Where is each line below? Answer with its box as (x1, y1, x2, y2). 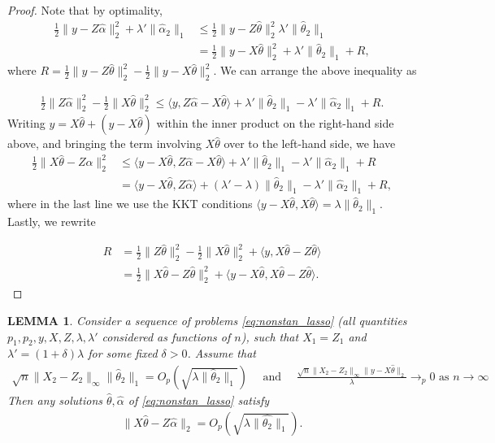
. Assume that (187, 345, 256, 362)
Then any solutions (7, 392, 103, 408)
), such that (241, 328, 299, 345)
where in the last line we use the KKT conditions (7, 195, 253, 212)
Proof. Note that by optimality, (7, 2, 163, 18)
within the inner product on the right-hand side (156, 115, 394, 132)
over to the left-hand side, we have (224, 135, 396, 152)
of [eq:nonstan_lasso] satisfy (128, 392, 270, 408)
